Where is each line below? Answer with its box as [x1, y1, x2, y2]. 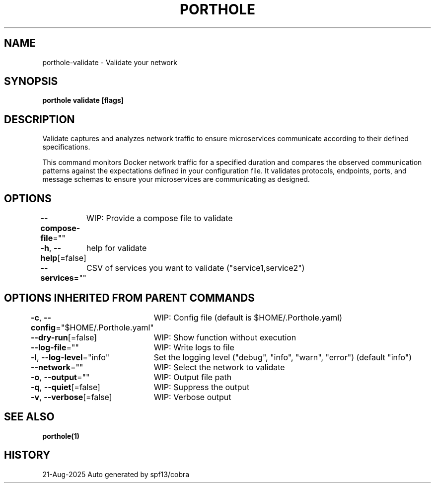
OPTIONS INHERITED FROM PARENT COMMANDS [4, 291, 255, 304]
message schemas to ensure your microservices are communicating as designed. [42, 175, 310, 184]
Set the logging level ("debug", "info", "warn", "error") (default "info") [153, 352, 412, 362]
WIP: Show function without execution [153, 332, 296, 342]
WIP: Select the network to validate [153, 362, 285, 372]
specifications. [42, 143, 90, 152]
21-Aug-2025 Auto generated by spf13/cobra [42, 470, 190, 479]
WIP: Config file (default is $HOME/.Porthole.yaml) [153, 312, 343, 323]
